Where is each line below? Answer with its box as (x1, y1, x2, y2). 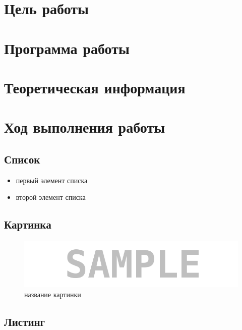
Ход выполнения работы (4, 117, 165, 137)
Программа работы (4, 37, 130, 58)
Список (4, 151, 40, 167)
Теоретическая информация (4, 77, 186, 97)
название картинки (24, 289, 81, 299)
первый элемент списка (16, 175, 88, 185)
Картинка (4, 216, 51, 232)
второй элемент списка (16, 192, 86, 202)
